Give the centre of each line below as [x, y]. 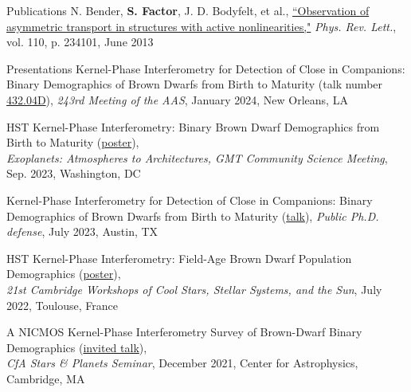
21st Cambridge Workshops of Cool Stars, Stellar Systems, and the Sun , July [194, 289]
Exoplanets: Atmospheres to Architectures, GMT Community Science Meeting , [197, 157]
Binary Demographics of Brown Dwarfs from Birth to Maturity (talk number [195, 84]
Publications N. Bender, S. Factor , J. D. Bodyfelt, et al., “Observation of [188, 10]
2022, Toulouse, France [62, 305]
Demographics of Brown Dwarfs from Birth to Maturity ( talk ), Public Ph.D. [193, 216]
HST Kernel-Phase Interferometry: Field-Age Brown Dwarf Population [179, 258]
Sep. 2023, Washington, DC [74, 173]
